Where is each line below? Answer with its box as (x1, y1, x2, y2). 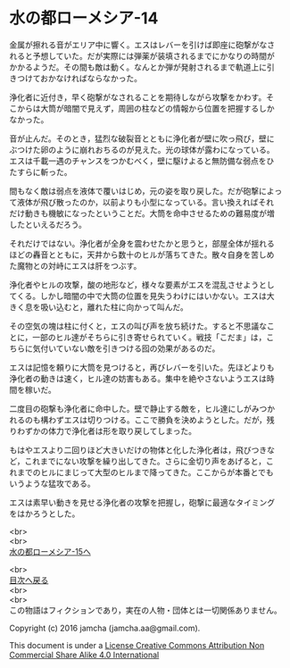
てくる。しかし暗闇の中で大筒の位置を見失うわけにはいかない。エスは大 (9, 290, 275, 301)
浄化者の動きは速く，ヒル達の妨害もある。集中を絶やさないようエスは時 (9, 372, 275, 384)
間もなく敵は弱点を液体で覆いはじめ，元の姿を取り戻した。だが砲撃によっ (9, 185, 283, 196)
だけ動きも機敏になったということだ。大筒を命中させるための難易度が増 (9, 207, 275, 219)
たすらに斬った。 (9, 166, 72, 177)
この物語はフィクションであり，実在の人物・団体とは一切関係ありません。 (9, 605, 283, 615)
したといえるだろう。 (9, 219, 87, 230)
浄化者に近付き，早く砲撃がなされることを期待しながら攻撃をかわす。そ (9, 91, 275, 103)
